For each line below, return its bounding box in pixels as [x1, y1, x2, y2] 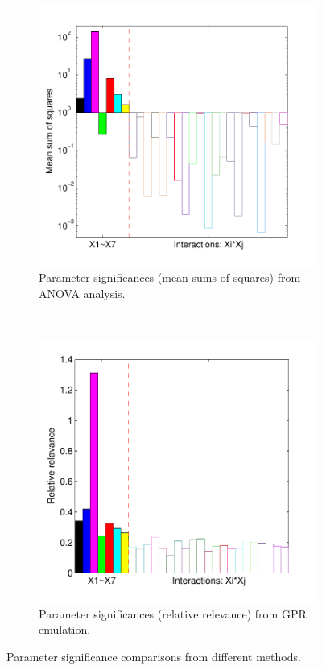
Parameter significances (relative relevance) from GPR [39, 605, 307, 622]
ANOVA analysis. [39, 285, 126, 302]
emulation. [39, 621, 91, 638]
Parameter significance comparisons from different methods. [6, 647, 301, 664]
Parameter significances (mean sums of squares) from [39, 269, 301, 286]
